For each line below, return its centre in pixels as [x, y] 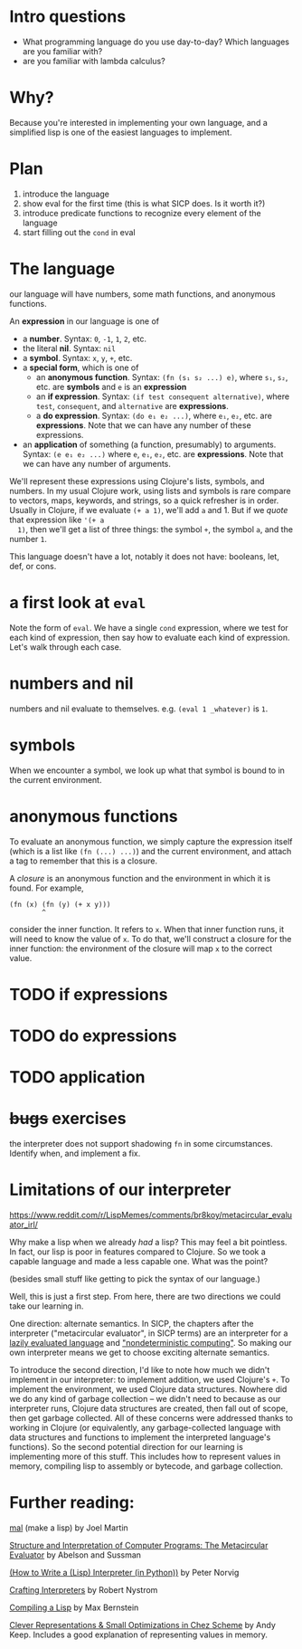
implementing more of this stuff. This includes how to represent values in [145, 1456]
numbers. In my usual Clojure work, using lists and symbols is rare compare [150, 491]
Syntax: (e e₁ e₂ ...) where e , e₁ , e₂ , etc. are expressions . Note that [153, 453]
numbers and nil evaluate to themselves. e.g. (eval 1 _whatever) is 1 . [139, 709]
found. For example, [47, 888]
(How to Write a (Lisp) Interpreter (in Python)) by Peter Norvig [124, 1572]
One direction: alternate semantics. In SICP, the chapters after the [132, 1323]
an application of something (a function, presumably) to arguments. [149, 444]
